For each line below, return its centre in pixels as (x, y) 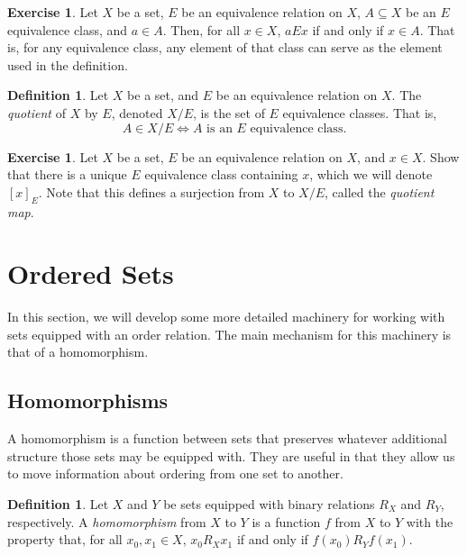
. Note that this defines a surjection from (151, 191)
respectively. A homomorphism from (107, 521)
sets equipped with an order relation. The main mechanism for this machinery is (229, 334)
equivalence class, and (68, 29)
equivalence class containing (221, 174)
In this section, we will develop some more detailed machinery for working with (226, 317)
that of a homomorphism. (78, 352)
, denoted (137, 112)
